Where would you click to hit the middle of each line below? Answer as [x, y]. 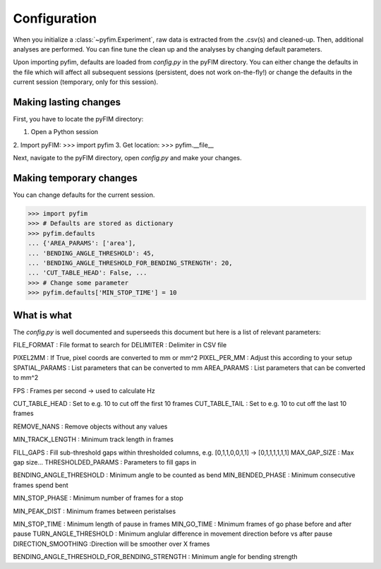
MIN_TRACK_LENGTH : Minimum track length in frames [93, 439]
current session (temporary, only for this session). [86, 82]
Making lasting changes [67, 102]
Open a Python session [65, 132]
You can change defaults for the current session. [84, 195]
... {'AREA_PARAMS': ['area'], [82, 243]
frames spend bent [41, 485]
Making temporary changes [75, 178]
